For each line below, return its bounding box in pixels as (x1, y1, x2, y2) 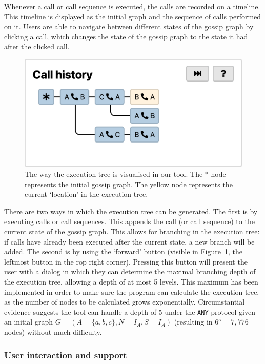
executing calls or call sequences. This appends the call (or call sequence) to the (4, 216, 255, 227)
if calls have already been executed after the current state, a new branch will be (4, 236, 255, 247)
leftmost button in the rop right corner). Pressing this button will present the (4, 256, 248, 267)
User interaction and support (4, 348, 127, 361)
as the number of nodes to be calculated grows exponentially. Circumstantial (4, 296, 245, 307)
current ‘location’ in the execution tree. (25, 189, 148, 199)
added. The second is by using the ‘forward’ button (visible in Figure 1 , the (4, 246, 242, 257)
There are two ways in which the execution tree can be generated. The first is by (4, 206, 258, 216)
